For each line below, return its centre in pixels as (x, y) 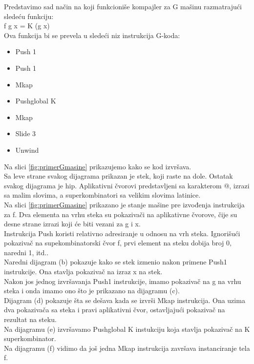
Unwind (27, 150)
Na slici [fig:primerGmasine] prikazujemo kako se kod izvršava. (98, 166)
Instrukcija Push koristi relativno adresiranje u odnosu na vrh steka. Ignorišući (122, 233)
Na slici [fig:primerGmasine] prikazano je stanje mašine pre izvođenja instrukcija (124, 204)
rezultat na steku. (30, 319)
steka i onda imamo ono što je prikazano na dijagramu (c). (92, 291)
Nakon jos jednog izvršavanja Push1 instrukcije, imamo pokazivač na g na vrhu (123, 281)
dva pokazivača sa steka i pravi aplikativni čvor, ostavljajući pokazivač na (115, 310)
